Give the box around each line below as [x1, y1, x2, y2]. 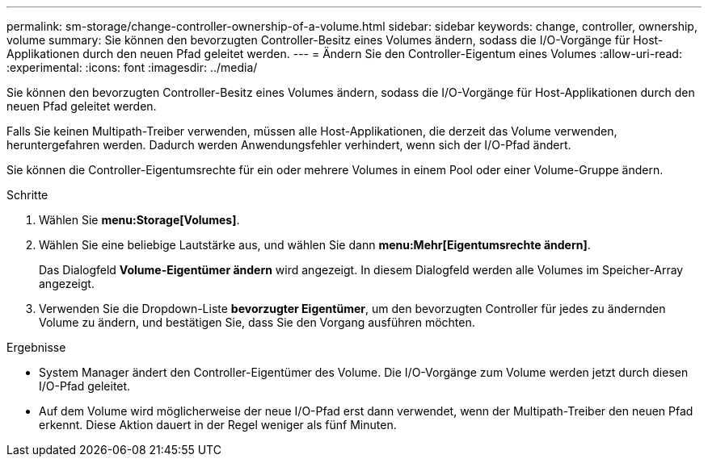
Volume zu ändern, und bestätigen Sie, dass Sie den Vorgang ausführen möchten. [39, 315, 475, 329]
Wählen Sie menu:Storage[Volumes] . [39, 213, 240, 227]
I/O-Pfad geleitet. [39, 379, 131, 393]
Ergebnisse [6, 340, 66, 354]
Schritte [6, 188, 48, 202]
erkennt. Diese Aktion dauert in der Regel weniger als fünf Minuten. [39, 418, 397, 432]
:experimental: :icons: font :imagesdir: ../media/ [6, 60, 258, 74]
